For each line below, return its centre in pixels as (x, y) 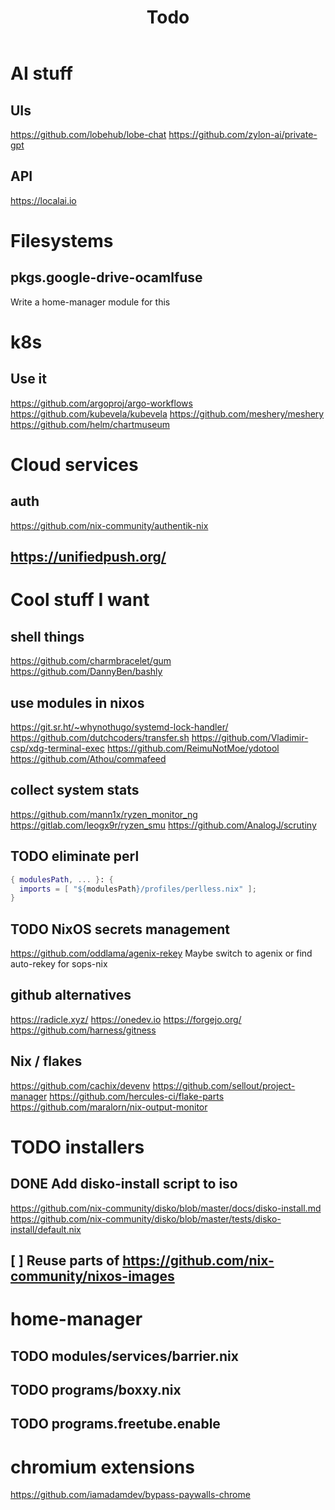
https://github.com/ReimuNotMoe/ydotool (193, 748)
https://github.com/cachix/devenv (80, 1085)
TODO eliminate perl (75, 856)
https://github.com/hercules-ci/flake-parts (137, 1096)
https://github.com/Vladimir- (250, 738)
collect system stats (75, 790)
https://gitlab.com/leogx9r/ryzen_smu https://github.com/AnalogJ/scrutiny (163, 825)
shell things (47, 636)
